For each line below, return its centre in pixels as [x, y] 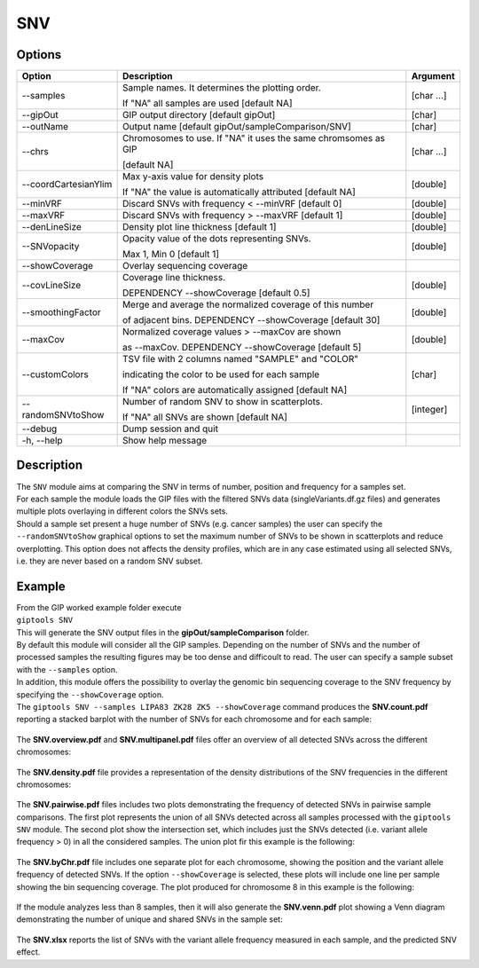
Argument [433, 76]
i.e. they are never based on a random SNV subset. [110, 561]
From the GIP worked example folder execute [99, 607]
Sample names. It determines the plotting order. [221, 88]
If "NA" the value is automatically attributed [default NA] [239, 193]
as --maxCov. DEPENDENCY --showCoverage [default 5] [242, 348]
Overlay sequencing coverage [185, 266]
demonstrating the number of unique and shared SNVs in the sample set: [149, 919]
